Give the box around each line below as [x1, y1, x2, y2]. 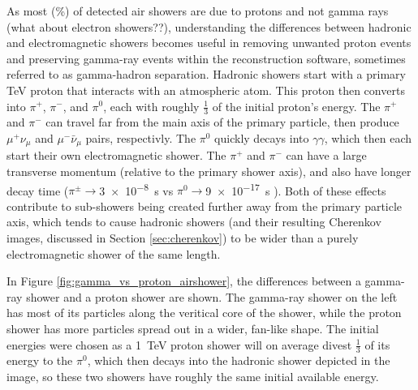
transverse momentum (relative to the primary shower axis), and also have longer [6, 163, 412, 180]
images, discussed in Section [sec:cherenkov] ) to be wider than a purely [6, 229, 359, 246]
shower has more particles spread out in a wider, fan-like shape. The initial [6, 320, 379, 337]
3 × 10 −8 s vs [99, 179, 174, 199]
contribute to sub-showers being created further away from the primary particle [6, 197, 403, 214]
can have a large [286, 147, 367, 164]
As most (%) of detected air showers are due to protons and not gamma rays [6, 2, 389, 19]
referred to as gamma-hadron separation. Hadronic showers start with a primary [6, 66, 406, 83]
